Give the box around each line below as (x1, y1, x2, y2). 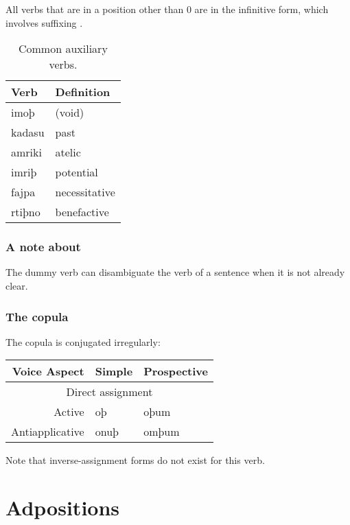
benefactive (55, 204, 109, 220)
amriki (11, 144, 42, 161)
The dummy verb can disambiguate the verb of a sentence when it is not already (5, 265, 345, 279)
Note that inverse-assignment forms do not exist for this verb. (5, 453, 265, 467)
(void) (55, 104, 84, 121)
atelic (55, 144, 81, 161)
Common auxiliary (18, 40, 108, 57)
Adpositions (5, 493, 120, 522)
